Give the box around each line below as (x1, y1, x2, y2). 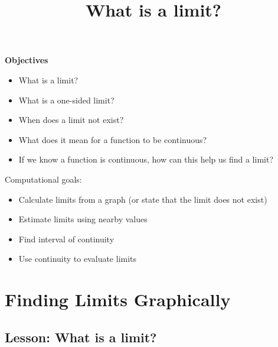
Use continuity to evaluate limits (18, 252, 137, 265)
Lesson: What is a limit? (5, 327, 157, 346)
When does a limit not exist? (18, 113, 124, 126)
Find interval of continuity (18, 232, 115, 245)
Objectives (5, 54, 48, 66)
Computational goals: (5, 173, 82, 185)
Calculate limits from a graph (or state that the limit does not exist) (18, 193, 267, 205)
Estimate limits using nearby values (18, 213, 148, 225)
